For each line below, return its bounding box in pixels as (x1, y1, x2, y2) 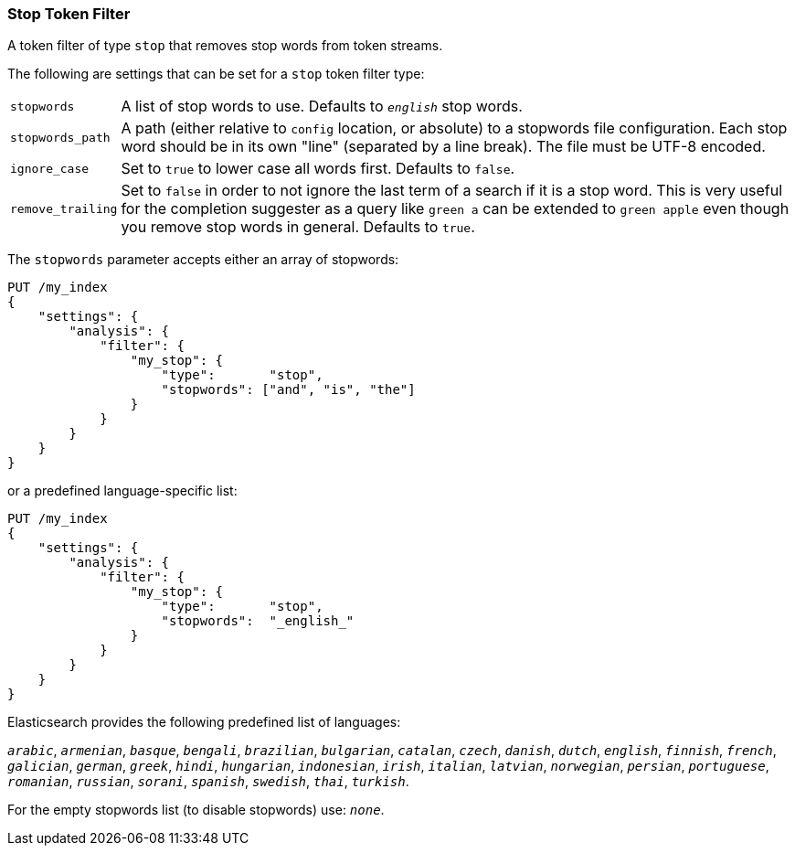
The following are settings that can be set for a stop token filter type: (7, 66, 425, 82)
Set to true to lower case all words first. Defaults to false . (121, 159, 515, 178)
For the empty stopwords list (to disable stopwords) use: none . (7, 802, 385, 818)
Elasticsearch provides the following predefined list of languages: (7, 714, 401, 730)
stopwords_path (10, 130, 111, 144)
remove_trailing (10, 201, 118, 216)
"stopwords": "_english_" (161, 613, 355, 629)
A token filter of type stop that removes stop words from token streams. (7, 37, 443, 54)
